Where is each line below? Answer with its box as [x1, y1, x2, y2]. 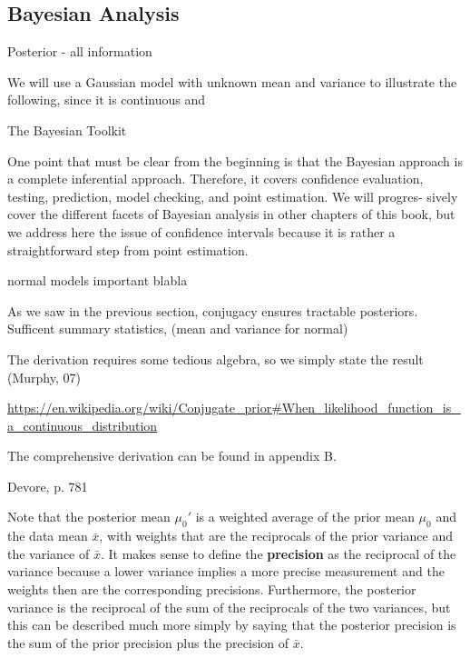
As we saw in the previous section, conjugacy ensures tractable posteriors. [7, 301, 418, 320]
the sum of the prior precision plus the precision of [7, 633, 289, 652]
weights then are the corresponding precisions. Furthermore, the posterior [7, 580, 416, 599]
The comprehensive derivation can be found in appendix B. [7, 446, 337, 465]
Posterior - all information [7, 42, 152, 61]
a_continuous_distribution [7, 415, 158, 434]
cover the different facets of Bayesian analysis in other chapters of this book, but [7, 204, 455, 224]
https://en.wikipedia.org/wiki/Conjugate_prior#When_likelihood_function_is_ [7, 398, 461, 417]
